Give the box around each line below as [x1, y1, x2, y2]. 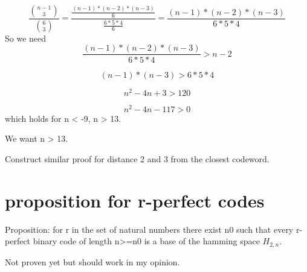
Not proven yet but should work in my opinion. [5, 255, 180, 268]
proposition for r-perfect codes [5, 188, 265, 212]
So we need [5, 31, 47, 44]
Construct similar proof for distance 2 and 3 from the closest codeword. [5, 152, 270, 165]
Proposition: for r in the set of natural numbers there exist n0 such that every [5, 223, 294, 235]
